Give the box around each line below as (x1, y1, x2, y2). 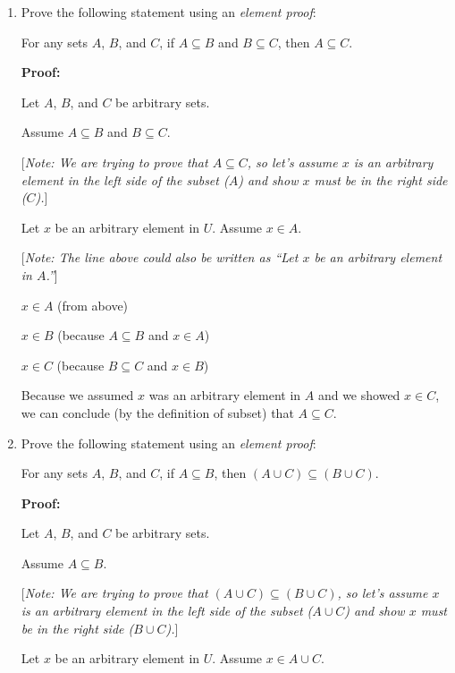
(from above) (57, 295, 129, 314)
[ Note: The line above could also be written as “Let (21, 248, 299, 267)
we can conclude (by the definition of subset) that (21, 403, 294, 422)
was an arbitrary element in (148, 386, 301, 405)
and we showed (317, 386, 400, 405)
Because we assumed (21, 386, 134, 405)
